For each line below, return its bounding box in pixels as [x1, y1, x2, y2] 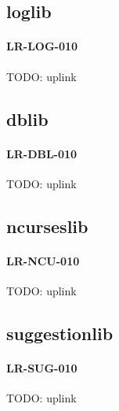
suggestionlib [6, 320, 114, 345]
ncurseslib [6, 213, 88, 238]
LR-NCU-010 [6, 252, 80, 268]
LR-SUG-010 [6, 359, 78, 376]
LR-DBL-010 [6, 145, 78, 161]
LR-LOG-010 [6, 38, 78, 54]
